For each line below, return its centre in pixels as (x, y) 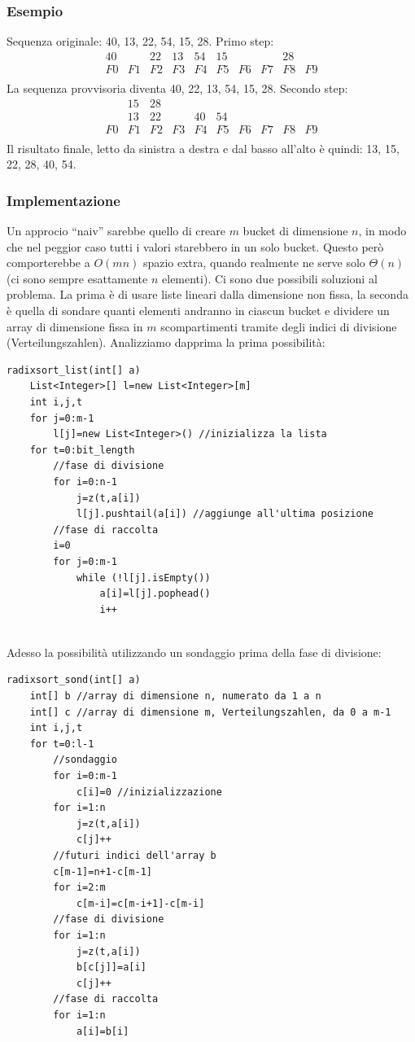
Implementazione (63, 200)
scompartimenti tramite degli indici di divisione (279, 326)
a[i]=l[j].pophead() (155, 594)
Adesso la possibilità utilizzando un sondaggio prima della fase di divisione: (194, 652)
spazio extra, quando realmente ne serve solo (254, 263)
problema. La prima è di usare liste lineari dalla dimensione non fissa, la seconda (207, 294)
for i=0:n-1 (85, 482)
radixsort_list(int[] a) (74, 370)
